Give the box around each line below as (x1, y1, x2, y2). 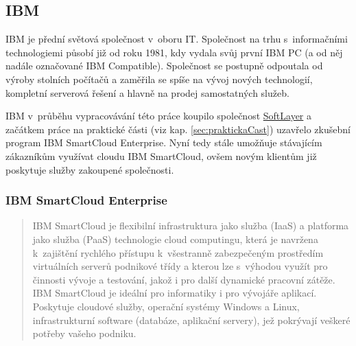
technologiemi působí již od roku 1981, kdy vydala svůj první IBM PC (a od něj (5, 45, 343, 59)
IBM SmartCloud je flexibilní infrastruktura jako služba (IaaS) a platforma (32, 218, 349, 233)
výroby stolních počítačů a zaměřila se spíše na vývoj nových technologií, (5, 71, 313, 86)
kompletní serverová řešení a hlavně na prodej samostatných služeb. (5, 85, 289, 100)
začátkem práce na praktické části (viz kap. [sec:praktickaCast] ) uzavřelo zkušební (5, 122, 351, 136)
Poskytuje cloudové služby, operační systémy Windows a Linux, (32, 299, 300, 313)
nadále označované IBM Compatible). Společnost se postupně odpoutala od (5, 58, 323, 73)
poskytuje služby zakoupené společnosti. (5, 162, 174, 176)
